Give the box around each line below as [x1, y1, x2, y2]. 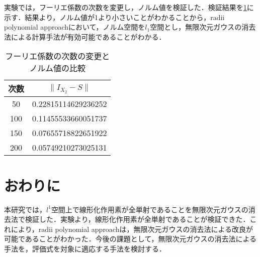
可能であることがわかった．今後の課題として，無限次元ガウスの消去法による [4, 233, 257, 244]
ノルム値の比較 [29, 62, 86, 74]
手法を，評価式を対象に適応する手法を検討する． [4, 243, 166, 253]
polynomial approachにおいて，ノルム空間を [4, 22, 145, 32]
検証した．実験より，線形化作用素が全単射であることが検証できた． [25, 214, 250, 224]
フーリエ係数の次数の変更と [5, 50, 110, 62]
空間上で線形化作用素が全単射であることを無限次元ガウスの [51, 204, 248, 214]
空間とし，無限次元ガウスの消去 [150, 22, 256, 32]
